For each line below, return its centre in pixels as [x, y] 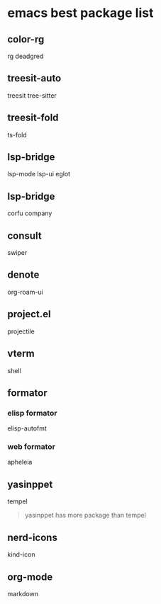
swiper [17, 253]
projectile [21, 331]
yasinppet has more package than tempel [85, 515]
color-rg [26, 39]
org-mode [30, 577]
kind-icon [21, 554]
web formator [31, 447]
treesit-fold [33, 118]
